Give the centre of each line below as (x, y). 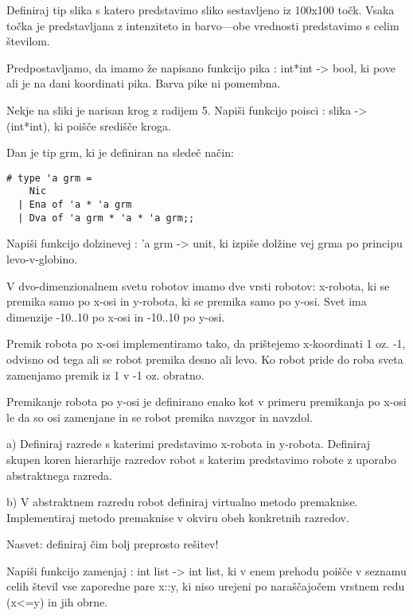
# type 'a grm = (49, 178)
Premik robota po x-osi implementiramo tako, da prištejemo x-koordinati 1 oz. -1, (206, 343)
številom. (28, 41)
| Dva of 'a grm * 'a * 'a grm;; (106, 218)
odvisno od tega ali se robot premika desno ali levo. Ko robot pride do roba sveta (205, 359)
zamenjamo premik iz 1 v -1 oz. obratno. (105, 374)
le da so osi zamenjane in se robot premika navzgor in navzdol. (160, 417)
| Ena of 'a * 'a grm (75, 205)
